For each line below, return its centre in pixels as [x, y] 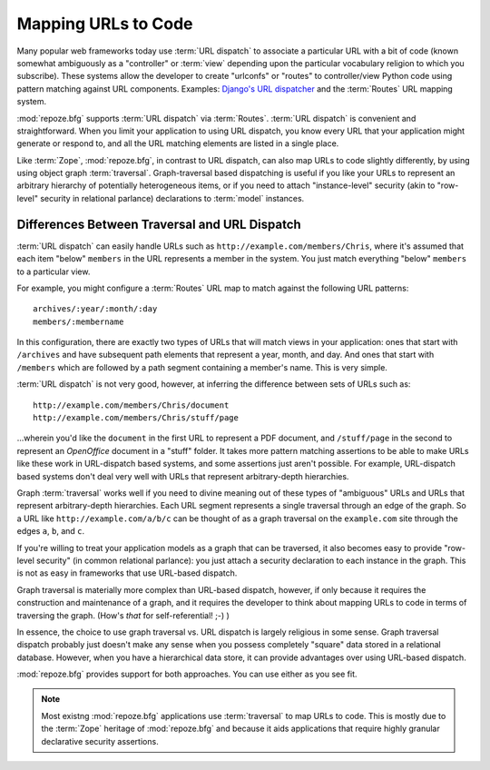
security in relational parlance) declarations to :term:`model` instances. [172, 198]
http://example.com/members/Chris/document [131, 405]
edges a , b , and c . [51, 531]
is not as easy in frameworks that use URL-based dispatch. [127, 573]
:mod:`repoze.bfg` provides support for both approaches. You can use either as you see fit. [187, 674]
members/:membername [78, 321]
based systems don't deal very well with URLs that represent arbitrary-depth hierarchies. [183, 476]
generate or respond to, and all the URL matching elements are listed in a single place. [178, 143]
